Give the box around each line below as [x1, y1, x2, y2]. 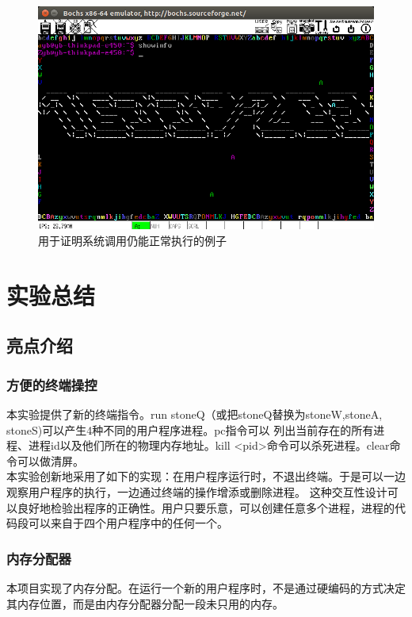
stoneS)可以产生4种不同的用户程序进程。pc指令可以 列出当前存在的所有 [6, 421, 374, 438]
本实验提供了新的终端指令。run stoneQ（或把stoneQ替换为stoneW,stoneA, [6, 406, 383, 423]
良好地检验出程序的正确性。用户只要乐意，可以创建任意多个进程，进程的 [17, 499, 395, 515]
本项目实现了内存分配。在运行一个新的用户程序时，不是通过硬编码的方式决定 [6, 580, 406, 596]
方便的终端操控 [6, 374, 97, 394]
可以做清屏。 [17, 452, 84, 469]
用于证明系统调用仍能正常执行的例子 [38, 232, 227, 249]
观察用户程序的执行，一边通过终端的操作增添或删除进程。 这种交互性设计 [6, 484, 387, 500]
